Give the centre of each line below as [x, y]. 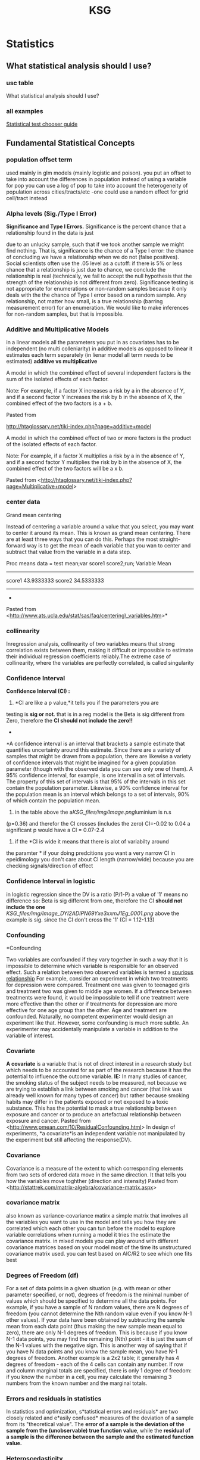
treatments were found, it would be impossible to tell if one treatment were [98, 997]
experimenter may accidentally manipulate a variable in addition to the [92, 1029]
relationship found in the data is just [50, 233]
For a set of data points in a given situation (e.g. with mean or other [88, 1288]
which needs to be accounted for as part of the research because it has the [99, 1070]
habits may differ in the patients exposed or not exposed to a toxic [87, 1102]
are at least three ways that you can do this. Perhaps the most [82, 539]
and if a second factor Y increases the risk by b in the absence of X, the [94, 397]
